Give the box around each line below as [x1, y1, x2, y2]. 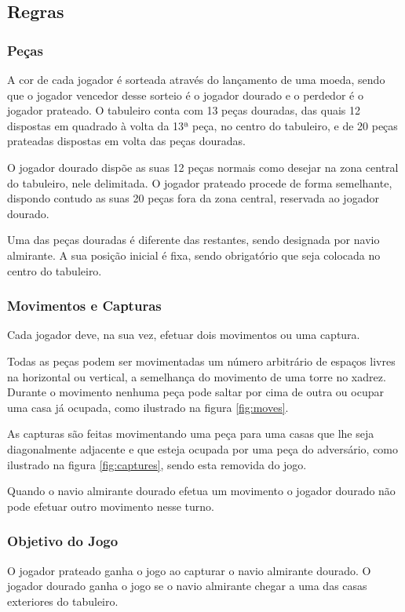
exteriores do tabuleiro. [7, 592, 119, 609]
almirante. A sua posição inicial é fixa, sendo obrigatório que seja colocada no [7, 246, 381, 263]
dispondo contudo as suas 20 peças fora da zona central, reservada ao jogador [7, 190, 379, 206]
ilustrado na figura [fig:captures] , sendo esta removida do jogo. [7, 456, 307, 472]
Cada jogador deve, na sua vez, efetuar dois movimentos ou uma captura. [7, 326, 360, 343]
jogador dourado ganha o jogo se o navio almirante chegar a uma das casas [7, 577, 367, 594]
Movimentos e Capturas [7, 296, 162, 315]
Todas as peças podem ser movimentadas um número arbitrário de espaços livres [7, 352, 396, 369]
